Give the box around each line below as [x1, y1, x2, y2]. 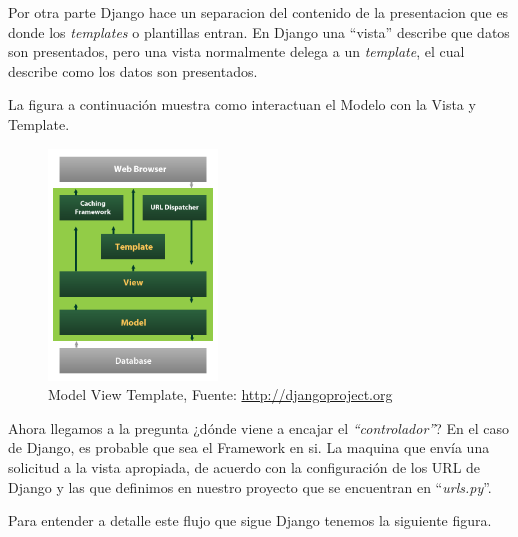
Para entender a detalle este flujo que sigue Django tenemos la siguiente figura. [8, 510, 492, 531]
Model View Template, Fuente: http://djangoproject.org [48, 384, 393, 405]
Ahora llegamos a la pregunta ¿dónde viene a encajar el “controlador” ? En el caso [8, 417, 509, 438]
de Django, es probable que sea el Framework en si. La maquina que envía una [8, 437, 490, 458]
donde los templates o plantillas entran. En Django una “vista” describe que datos [8, 21, 510, 42]
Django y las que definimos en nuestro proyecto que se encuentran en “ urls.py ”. [8, 476, 492, 497]
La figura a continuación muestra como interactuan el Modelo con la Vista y [8, 94, 476, 115]
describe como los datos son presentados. [8, 60, 258, 81]
